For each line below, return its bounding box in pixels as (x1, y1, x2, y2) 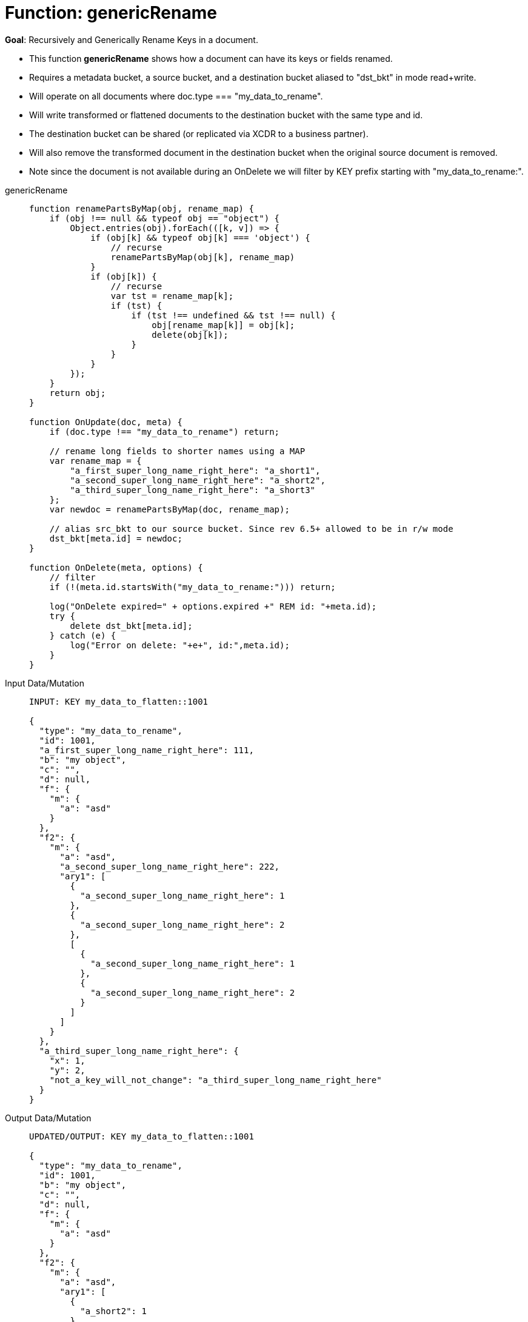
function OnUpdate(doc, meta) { (29, 417, 182, 427)
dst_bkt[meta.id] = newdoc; (49, 533, 182, 543)
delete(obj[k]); (152, 329, 229, 340)
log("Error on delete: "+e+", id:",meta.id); (70, 640, 290, 650)
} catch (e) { (49, 630, 116, 640)
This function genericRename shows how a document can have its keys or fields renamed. (29, 53, 393, 64)
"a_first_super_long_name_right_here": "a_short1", (70, 465, 321, 475)
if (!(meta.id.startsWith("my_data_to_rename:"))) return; (49, 582, 336, 592)
